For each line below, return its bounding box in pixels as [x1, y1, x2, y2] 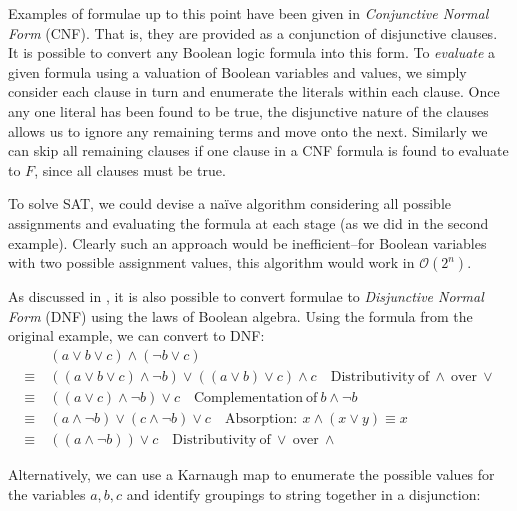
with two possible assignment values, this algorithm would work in [8, 252, 415, 273]
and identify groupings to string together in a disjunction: [126, 483, 481, 504]
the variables [8, 483, 86, 504]
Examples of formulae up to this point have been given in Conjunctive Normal [8, 3, 489, 23]
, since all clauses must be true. [34, 159, 226, 180]
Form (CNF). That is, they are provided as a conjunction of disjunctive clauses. [8, 22, 498, 43]
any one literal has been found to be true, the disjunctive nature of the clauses [8, 100, 489, 121]
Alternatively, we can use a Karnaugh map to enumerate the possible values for [8, 464, 495, 485]
